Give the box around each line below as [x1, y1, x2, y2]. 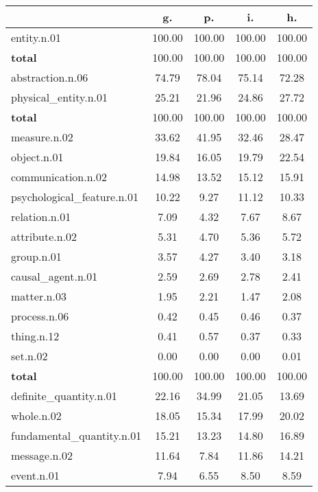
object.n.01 [11, 149, 64, 165]
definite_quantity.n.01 [11, 388, 117, 403]
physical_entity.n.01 [11, 89, 108, 105]
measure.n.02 [11, 129, 73, 145]
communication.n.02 [11, 169, 108, 185]
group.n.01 [11, 248, 62, 264]
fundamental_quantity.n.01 [11, 427, 142, 443]
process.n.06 [11, 308, 69, 324]
